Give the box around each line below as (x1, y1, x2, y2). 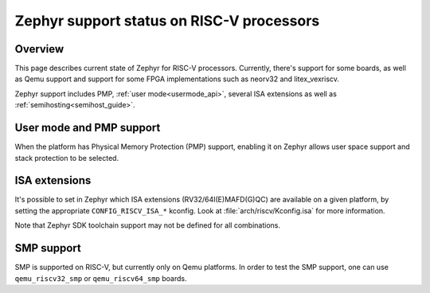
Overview (14, 42, 64, 56)
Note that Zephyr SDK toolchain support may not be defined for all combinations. (14, 221, 281, 230)
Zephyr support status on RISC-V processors (14, 12, 320, 29)
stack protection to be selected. (14, 153, 119, 162)
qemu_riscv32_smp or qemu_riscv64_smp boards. (14, 273, 187, 283)
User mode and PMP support (14, 121, 161, 135)
